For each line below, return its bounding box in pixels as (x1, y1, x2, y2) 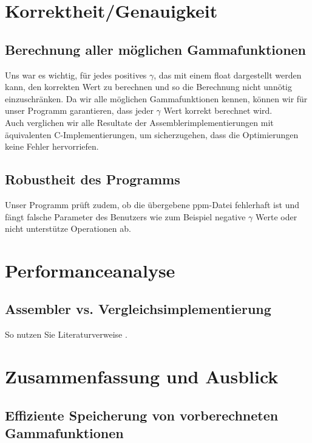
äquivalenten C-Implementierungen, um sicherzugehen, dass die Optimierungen (5, 128, 299, 141)
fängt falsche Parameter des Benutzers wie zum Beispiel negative (5, 210, 246, 223)
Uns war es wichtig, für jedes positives (5, 68, 147, 81)
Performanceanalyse (5, 257, 175, 282)
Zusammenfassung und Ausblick (5, 364, 279, 389)
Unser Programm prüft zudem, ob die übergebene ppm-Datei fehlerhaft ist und (5, 198, 299, 211)
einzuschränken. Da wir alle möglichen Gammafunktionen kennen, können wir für (5, 92, 308, 105)
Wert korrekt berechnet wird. (163, 104, 273, 117)
